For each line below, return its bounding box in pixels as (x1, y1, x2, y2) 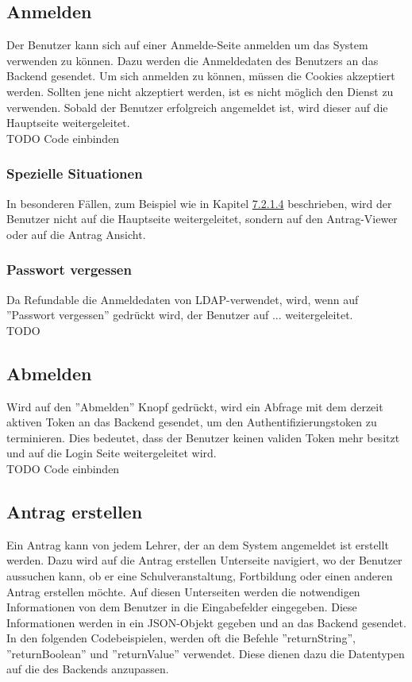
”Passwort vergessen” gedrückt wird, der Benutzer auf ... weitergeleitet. (6, 306, 353, 323)
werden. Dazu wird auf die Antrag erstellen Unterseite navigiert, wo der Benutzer (6, 552, 402, 568)
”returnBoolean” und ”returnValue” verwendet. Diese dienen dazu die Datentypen (6, 645, 405, 661)
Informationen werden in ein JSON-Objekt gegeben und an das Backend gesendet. (6, 614, 406, 630)
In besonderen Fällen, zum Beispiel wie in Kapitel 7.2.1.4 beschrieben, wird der (6, 195, 392, 211)
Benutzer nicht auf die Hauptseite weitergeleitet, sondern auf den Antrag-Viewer (6, 210, 398, 227)
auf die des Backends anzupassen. (6, 661, 169, 677)
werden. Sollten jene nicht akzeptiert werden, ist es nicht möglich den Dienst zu (6, 83, 394, 99)
